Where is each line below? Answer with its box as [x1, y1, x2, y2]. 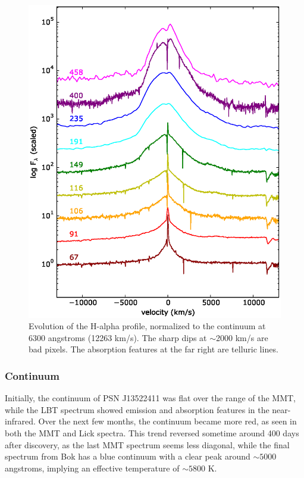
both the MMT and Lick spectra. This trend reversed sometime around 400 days [5, 427, 299, 439]
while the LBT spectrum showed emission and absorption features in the [5, 403, 269, 415]
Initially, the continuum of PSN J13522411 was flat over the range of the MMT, [5, 392, 296, 404]
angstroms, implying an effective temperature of [5, 461, 180, 474]
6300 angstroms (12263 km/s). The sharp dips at [29, 331, 207, 343]
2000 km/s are [216, 331, 268, 343]
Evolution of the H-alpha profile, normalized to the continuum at [29, 320, 266, 332]
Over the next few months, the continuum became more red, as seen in [38, 415, 297, 427]
